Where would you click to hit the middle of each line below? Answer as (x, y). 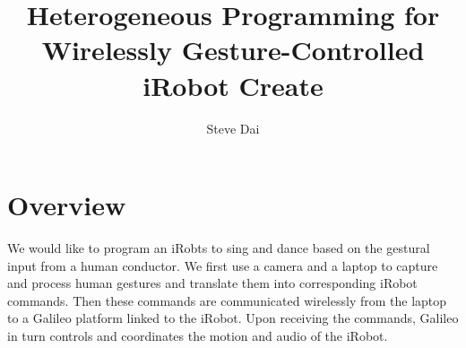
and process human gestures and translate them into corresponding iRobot (212, 283)
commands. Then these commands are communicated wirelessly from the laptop (227, 300)
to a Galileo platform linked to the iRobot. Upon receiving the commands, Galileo (233, 318)
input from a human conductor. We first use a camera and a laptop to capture (223, 265)
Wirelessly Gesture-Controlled (233, 50)
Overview (67, 205)
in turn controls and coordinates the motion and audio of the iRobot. (198, 335)
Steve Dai (233, 128)
